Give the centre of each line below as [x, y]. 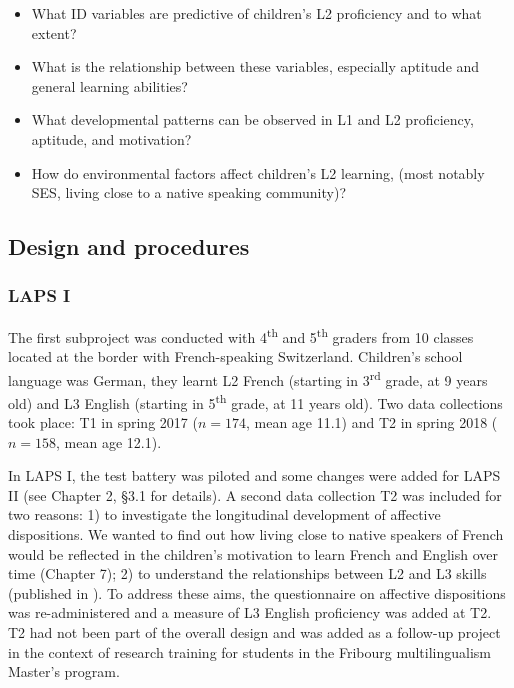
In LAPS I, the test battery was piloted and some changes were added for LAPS [254, 475]
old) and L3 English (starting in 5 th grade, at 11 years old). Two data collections [255, 401]
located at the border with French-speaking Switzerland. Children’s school [235, 356]
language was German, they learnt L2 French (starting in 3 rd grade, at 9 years [248, 378]
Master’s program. [64, 671]
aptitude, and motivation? [111, 138]
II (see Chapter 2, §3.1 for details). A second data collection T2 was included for [255, 494]
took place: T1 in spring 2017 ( [103, 422]
